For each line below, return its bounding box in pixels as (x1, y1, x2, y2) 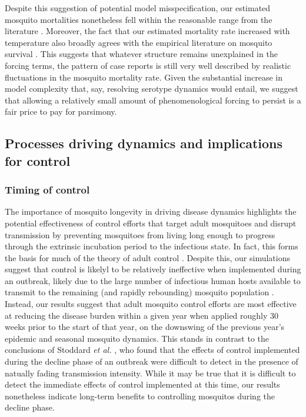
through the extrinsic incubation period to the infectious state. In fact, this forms (5, 240, 298, 252)
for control (5, 151, 71, 169)
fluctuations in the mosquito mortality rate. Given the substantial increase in (5, 71, 282, 83)
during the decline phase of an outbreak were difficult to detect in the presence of (5, 355, 298, 368)
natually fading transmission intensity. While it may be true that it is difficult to (5, 366, 296, 379)
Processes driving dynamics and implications (5, 134, 283, 152)
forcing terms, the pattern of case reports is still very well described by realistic (5, 59, 291, 71)
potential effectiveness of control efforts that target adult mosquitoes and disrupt (5, 216, 297, 229)
